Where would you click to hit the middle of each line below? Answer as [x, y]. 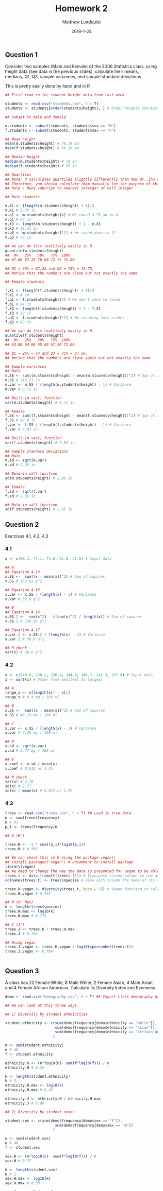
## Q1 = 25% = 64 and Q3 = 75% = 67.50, [47, 353]
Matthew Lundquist [81, 22]
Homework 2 [81, 9]
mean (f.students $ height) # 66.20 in [42, 148]
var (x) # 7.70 [19, 782]
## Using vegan [20, 942]
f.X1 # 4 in [17, 295]
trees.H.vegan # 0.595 [28, 894]
